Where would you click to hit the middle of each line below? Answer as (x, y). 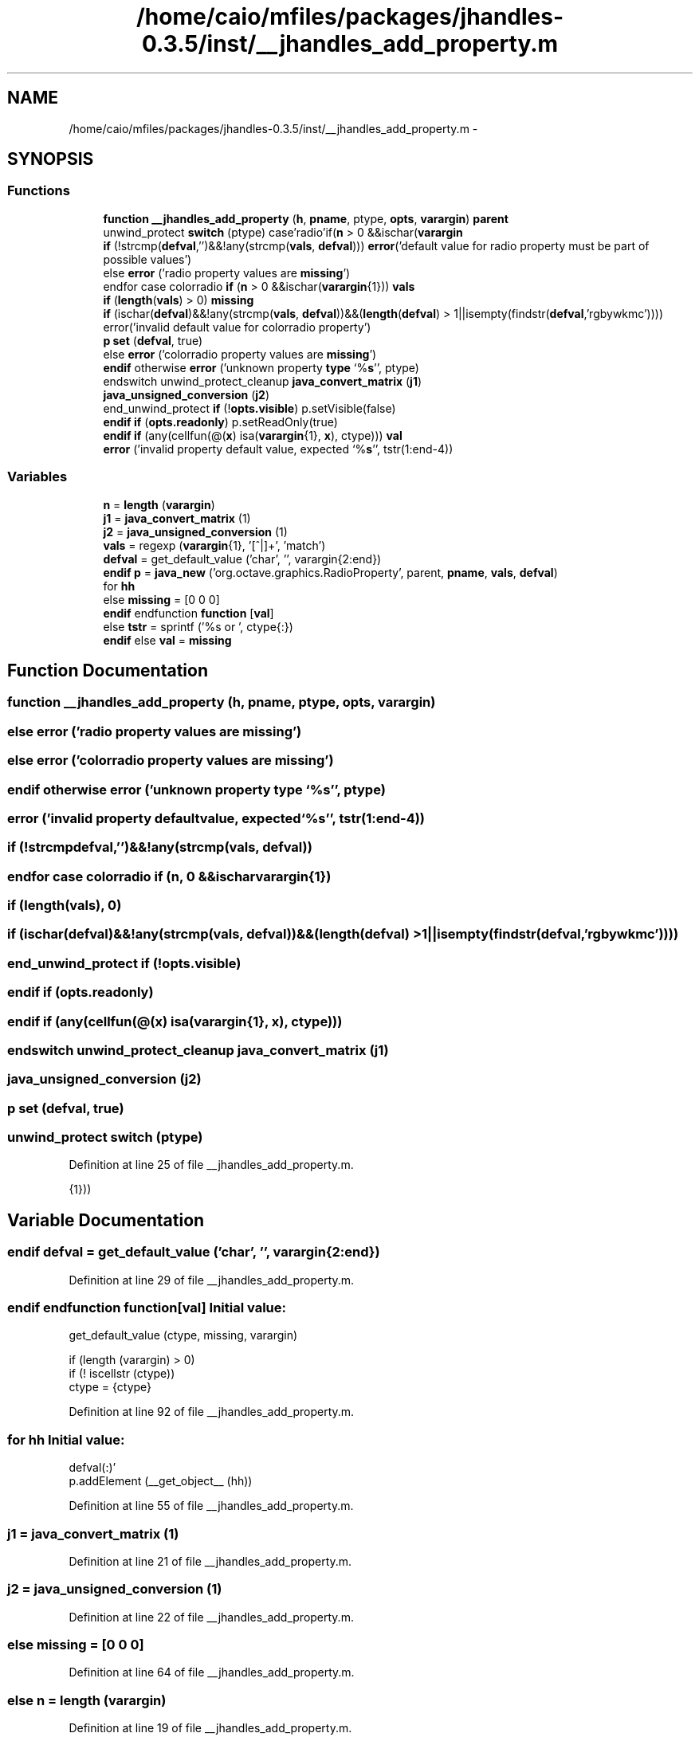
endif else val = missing (167, 640)
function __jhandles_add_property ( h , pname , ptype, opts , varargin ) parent (306, 218)
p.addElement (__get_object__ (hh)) (161, 1481)
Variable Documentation (106, 1220)
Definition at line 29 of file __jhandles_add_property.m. (212, 1280)
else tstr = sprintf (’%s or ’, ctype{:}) (198, 626)
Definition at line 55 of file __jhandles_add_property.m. (211, 1506)
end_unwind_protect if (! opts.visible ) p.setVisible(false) (249, 408)
